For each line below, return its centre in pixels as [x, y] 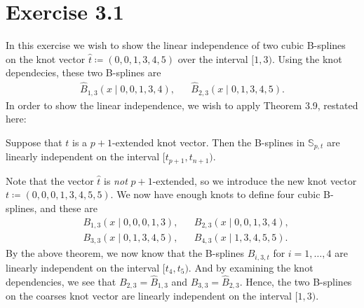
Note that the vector [50, 180]
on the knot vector [46, 58]
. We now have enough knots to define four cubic [215, 194]
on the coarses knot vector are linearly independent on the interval [149, 296]
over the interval [213, 58]
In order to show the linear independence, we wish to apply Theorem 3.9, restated [182, 105]
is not [116, 180]
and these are [69, 208]
